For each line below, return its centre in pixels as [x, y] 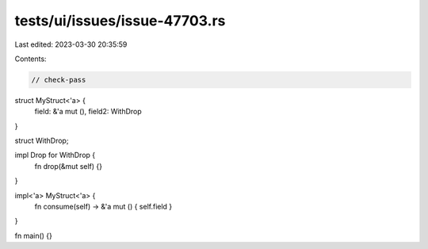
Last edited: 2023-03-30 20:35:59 [71, 44]
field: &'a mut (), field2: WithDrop [88, 112]
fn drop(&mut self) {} [69, 166]
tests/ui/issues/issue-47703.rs [120, 21]
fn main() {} [34, 236]
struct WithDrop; [42, 141]
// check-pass [59, 80]
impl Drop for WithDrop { [55, 155]
